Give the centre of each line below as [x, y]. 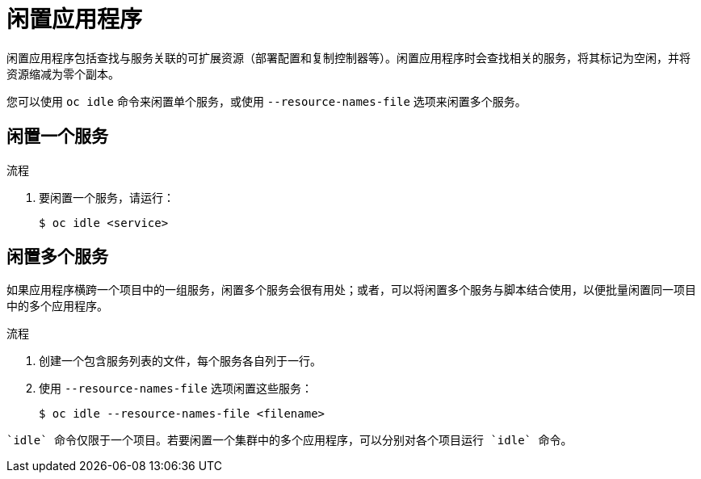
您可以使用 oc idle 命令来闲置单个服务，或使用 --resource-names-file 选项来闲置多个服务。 [267, 101]
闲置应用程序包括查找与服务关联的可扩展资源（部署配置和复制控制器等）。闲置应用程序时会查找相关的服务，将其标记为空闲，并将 [348, 57]
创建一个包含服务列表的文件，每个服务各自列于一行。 [180, 361]
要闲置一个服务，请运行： [107, 197]
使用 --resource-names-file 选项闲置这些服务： [176, 389]
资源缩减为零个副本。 [63, 74]
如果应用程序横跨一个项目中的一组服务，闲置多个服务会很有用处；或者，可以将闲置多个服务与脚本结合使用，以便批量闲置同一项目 [351, 290]
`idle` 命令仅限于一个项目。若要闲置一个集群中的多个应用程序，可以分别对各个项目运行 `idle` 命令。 [290, 441]
